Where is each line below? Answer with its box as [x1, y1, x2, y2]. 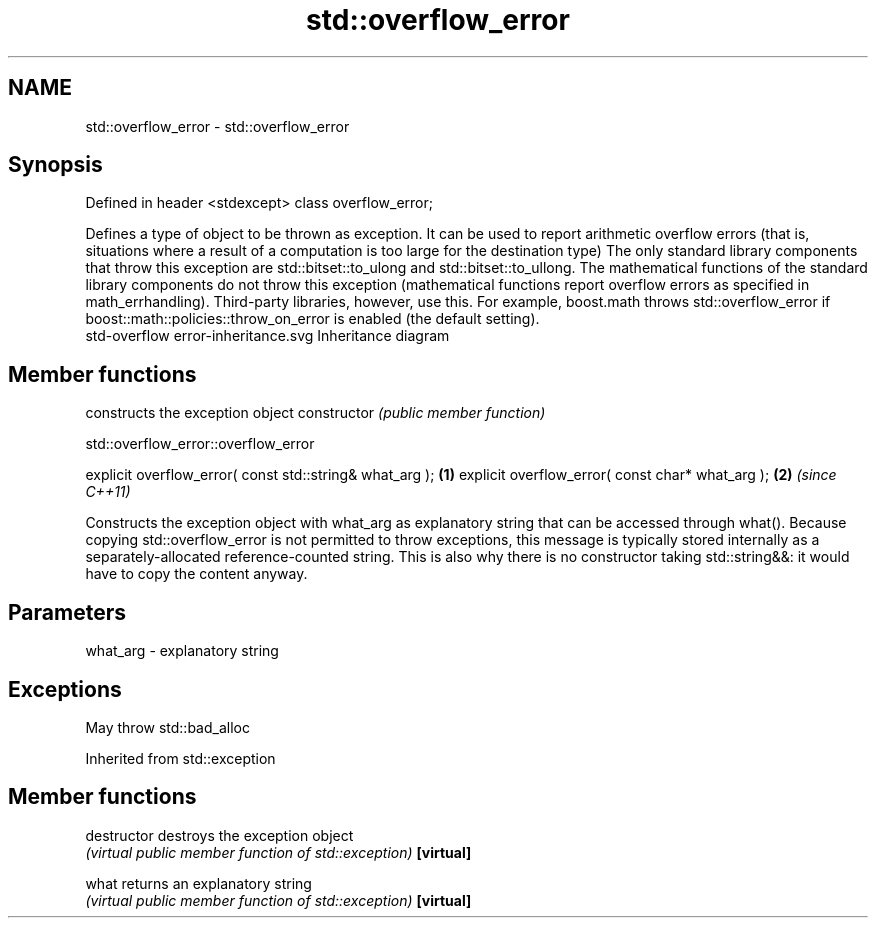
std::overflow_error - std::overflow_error [85, 117, 350, 135]
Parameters [8, 599, 126, 625]
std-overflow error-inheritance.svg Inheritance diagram [85, 327, 450, 345]
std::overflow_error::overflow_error [85, 435, 315, 453]
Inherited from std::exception [85, 749, 276, 767]
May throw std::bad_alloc [85, 718, 250, 736]
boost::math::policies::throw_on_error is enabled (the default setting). [85, 310, 540, 328]
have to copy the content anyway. [85, 565, 308, 583]
